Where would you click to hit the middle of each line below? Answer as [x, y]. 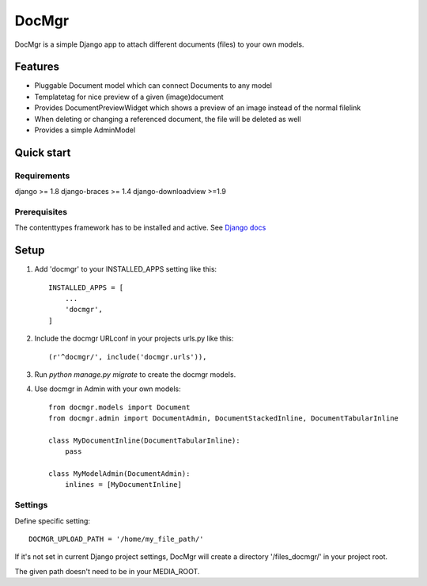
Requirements [42, 176]
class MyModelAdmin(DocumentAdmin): [119, 474]
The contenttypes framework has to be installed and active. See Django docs [140, 228]
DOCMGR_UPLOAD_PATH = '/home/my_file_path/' [117, 539]
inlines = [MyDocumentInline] [123, 485]
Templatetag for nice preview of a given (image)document [129, 97]
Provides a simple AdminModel [85, 130]
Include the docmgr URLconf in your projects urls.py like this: [134, 339]
